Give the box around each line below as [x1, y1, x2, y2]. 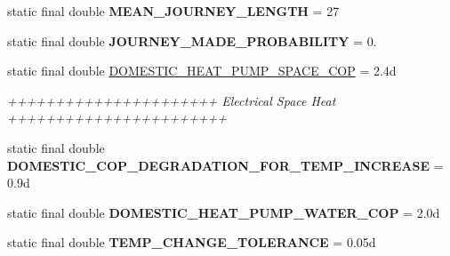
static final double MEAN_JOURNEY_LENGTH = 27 [7, 2, 340, 20]
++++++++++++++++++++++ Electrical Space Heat [7, 91, 336, 109]
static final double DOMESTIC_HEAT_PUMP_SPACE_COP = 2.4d [7, 61, 397, 80]
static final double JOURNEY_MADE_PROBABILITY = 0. [7, 31, 377, 50]
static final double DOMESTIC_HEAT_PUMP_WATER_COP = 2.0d [7, 203, 440, 221]
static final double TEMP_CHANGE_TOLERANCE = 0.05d [7, 233, 376, 252]
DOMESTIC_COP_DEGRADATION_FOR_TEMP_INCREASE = [7, 156, 444, 174]
